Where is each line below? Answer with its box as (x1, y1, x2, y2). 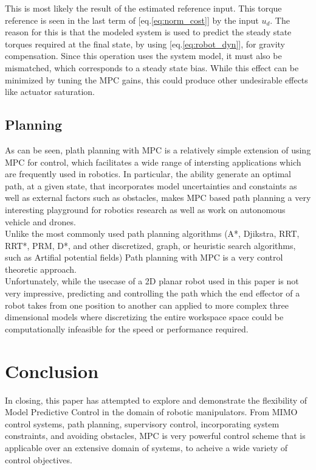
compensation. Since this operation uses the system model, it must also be (5, 49, 282, 62)
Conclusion (5, 358, 99, 383)
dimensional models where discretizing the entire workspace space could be (5, 310, 284, 323)
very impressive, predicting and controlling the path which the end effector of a (5, 287, 300, 300)
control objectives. (5, 453, 72, 466)
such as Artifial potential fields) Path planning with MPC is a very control (5, 251, 283, 264)
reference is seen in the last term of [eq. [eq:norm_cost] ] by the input (5, 13, 259, 26)
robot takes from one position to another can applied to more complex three (5, 298, 289, 311)
